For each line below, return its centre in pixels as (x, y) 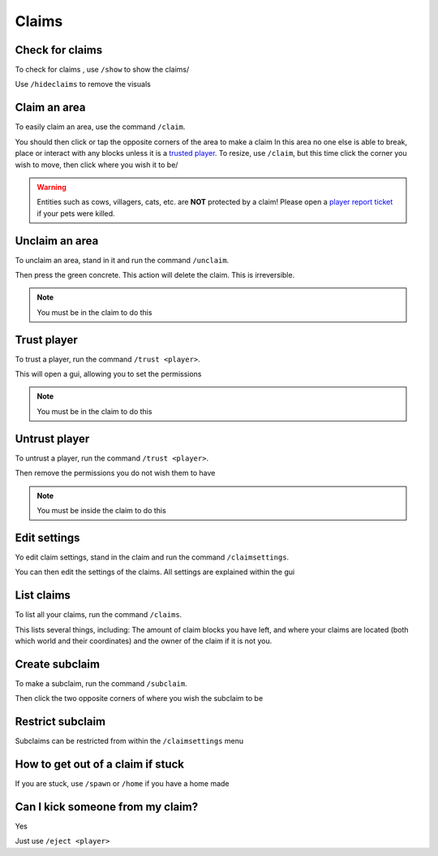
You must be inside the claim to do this (101, 510)
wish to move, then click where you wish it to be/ (97, 164)
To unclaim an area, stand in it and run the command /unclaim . (122, 260)
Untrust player (52, 439)
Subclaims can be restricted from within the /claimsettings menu (129, 741)
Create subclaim (58, 664)
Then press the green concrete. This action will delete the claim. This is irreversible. (155, 275)
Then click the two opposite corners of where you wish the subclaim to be (139, 698)
